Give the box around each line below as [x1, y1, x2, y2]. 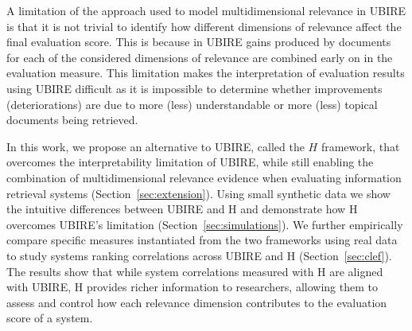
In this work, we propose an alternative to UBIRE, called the [6, 138, 305, 154]
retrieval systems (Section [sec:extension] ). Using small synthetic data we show [6, 185, 391, 201]
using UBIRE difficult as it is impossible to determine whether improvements [6, 80, 383, 96]
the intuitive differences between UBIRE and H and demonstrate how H [6, 201, 358, 217]
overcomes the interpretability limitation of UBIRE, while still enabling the [6, 154, 374, 170]
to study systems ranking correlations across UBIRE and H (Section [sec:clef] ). [6, 247, 392, 263]
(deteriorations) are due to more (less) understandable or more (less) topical [6, 95, 378, 112]
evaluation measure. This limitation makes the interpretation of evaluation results [6, 64, 405, 81]
